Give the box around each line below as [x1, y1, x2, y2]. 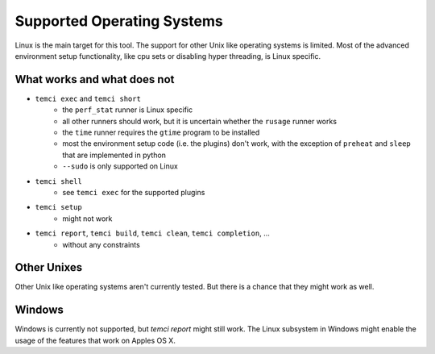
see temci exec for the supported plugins [62, 187, 205, 197]
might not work [62, 214, 113, 223]
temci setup [35, 202, 82, 212]
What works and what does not [14, 73, 175, 86]
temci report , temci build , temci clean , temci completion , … [35, 228, 270, 238]
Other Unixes [14, 260, 83, 274]
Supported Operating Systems [14, 12, 223, 30]
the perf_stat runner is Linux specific [62, 105, 193, 115]
